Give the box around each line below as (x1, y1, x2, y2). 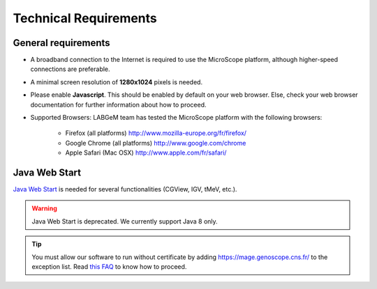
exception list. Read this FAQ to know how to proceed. (31, 263, 187, 271)
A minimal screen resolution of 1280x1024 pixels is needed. (30, 77, 202, 86)
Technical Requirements (13, 10, 157, 26)
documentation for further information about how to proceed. (30, 100, 207, 109)
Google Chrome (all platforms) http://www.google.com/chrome (65, 139, 246, 147)
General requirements (13, 37, 111, 49)
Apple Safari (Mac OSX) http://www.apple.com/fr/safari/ (65, 148, 227, 157)
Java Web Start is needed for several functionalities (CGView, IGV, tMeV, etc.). (13, 185, 237, 194)
